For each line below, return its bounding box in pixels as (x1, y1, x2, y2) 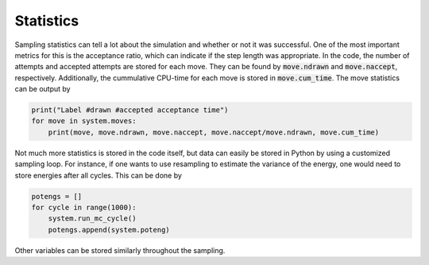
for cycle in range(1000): (31, 203, 137, 212)
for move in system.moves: (31, 116, 137, 126)
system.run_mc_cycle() (48, 214, 137, 223)
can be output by (14, 84, 71, 94)
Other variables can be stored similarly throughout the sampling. (14, 245, 226, 255)
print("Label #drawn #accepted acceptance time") (31, 106, 229, 115)
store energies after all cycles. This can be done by (14, 170, 183, 180)
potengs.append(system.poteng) (48, 225, 170, 234)
